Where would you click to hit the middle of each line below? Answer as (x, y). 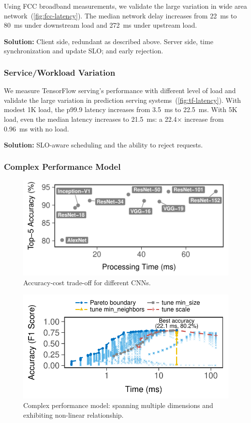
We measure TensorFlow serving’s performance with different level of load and (120, 90)
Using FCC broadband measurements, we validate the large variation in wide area (125, 6)
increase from (204, 119)
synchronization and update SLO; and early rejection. (84, 51)
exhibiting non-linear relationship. (74, 415)
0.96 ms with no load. (37, 128)
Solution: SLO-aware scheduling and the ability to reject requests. (103, 145)
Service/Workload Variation (60, 72)
